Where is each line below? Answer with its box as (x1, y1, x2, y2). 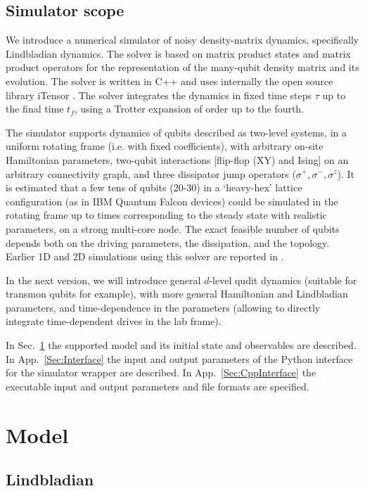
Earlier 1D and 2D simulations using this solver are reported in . (6, 249, 284, 264)
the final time (6, 101, 64, 116)
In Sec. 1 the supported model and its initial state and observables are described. (6, 338, 357, 352)
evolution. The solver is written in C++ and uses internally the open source (6, 73, 333, 88)
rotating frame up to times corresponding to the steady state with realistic (6, 208, 327, 222)
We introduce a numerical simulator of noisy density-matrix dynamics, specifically (6, 32, 359, 47)
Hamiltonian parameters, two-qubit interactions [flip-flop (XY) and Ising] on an (6, 152, 349, 167)
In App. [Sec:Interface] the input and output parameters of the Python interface (6, 351, 353, 366)
